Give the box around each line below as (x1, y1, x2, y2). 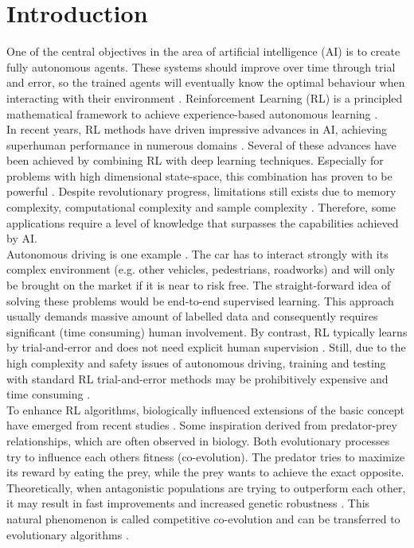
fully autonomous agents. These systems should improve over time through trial (6, 58, 396, 75)
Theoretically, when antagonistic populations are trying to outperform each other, (6, 479, 406, 496)
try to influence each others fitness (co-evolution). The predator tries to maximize (6, 448, 405, 464)
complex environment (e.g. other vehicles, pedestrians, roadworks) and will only (6, 261, 396, 278)
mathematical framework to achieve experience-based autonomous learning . (6, 105, 378, 122)
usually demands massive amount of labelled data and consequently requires (6, 308, 378, 325)
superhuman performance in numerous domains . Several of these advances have (6, 136, 396, 153)
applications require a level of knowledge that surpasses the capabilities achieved (6, 214, 399, 231)
